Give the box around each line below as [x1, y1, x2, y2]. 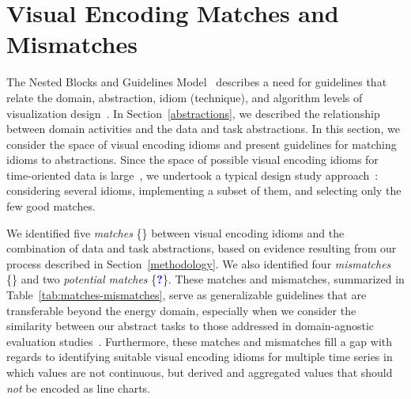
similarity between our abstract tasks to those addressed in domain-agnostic [6, 317, 375, 334]
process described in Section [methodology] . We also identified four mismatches [6, 255, 391, 272]
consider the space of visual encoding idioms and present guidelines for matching [6, 135, 397, 152]
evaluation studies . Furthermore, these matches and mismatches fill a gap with [6, 332, 393, 349]
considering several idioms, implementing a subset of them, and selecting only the [6, 182, 402, 199]
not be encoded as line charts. [6, 379, 151, 396]
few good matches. [6, 198, 96, 215]
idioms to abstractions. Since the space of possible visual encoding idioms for [6, 151, 379, 168]
